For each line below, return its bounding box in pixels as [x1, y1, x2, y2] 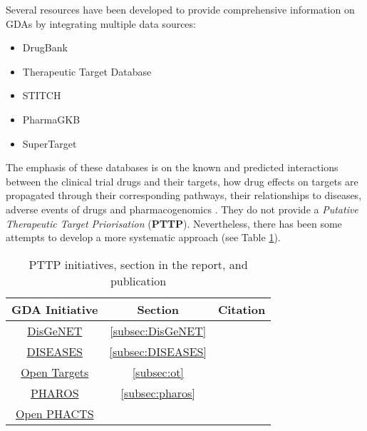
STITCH [22, 88, 61, 103]
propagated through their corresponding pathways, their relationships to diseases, [6, 188, 362, 203]
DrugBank [22, 40, 68, 55]
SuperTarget [22, 136, 77, 151]
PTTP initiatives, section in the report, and [29, 255, 248, 273]
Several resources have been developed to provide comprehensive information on [6, 2, 355, 16]
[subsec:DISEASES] [109, 343, 207, 360]
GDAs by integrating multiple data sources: [6, 16, 196, 31]
